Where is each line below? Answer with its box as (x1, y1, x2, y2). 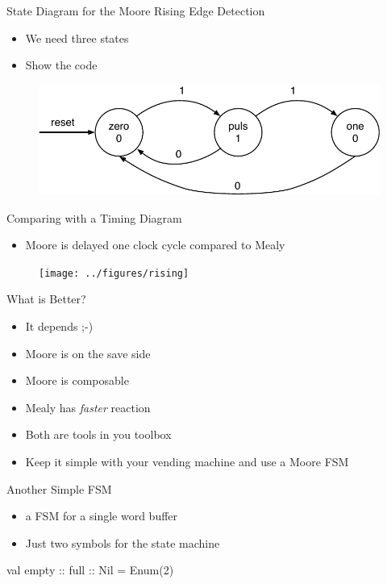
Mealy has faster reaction (25, 398, 151, 415)
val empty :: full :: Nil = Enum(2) (6, 561, 174, 578)
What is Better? (6, 290, 86, 307)
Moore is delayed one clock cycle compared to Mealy (25, 236, 285, 253)
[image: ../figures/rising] (39, 267, 189, 279)
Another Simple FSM (6, 480, 112, 497)
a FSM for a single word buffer (25, 507, 178, 524)
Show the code (25, 56, 98, 73)
